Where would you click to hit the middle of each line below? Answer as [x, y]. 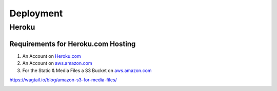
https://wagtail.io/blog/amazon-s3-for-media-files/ [63, 80]
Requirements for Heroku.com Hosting [73, 44]
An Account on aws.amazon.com [57, 63]
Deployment [36, 13]
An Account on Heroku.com [52, 56]
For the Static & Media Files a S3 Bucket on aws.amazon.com [87, 70]
